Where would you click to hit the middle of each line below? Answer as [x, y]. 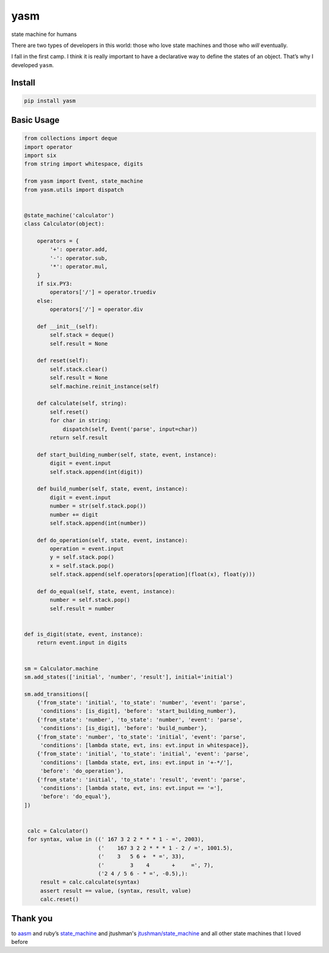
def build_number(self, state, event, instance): [112, 489]
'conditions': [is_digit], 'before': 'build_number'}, [124, 728]
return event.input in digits [82, 643]
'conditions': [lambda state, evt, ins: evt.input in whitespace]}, [144, 746]
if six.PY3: [55, 283]
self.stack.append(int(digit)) [96, 472]
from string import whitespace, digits [83, 164]
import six [40, 155]
